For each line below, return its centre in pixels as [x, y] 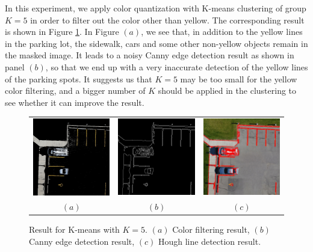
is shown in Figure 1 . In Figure [62, 32]
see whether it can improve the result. [75, 102]
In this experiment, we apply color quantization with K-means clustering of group [156, 8]
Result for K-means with [74, 229]
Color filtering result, [211, 229]
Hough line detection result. [209, 241]
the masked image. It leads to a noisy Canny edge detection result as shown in [150, 55]
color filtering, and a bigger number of [75, 91]
